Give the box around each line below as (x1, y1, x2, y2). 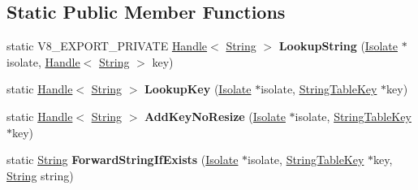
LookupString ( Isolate (278, 37, 398, 54)
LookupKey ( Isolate (144, 80, 252, 97)
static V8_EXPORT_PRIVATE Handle (6, 37, 208, 54)
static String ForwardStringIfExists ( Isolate (6, 151, 239, 168)
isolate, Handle (6, 53, 80, 70)
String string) (6, 166, 74, 184)
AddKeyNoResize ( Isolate (144, 107, 286, 124)
